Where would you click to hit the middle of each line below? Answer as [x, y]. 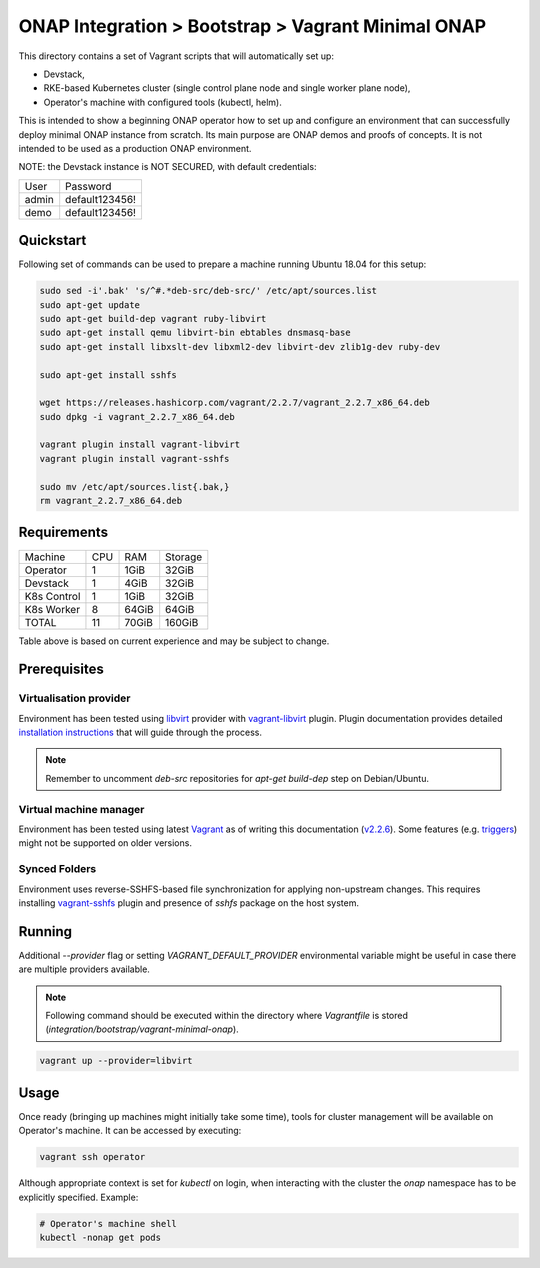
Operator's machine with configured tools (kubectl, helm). [162, 102]
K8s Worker [52, 609]
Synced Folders [57, 869]
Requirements [63, 532]
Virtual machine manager [81, 809]
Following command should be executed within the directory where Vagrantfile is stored [227, 1015]
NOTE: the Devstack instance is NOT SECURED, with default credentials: [167, 167]
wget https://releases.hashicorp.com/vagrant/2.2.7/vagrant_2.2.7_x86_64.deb [234, 403]
